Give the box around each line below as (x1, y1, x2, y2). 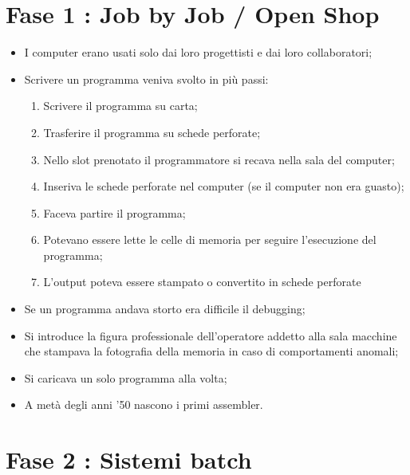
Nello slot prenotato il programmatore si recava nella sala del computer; (43, 151, 395, 167)
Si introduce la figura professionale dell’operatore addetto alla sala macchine (24, 327, 397, 343)
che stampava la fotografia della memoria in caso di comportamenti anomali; (24, 343, 399, 359)
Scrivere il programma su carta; (43, 97, 198, 114)
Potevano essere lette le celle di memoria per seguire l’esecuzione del (43, 231, 376, 248)
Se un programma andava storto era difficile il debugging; (24, 300, 306, 317)
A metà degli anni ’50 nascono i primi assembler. (24, 396, 263, 413)
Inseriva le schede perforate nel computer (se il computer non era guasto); (43, 178, 404, 194)
